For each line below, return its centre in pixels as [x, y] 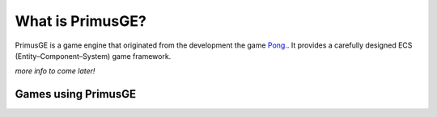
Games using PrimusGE [76, 94]
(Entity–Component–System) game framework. [93, 56]
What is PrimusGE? [81, 21]
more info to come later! [55, 71]
